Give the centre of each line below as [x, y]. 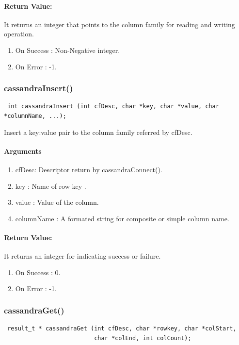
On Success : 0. [38, 272]
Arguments [23, 151]
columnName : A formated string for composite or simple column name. [122, 218]
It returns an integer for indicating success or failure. [82, 256]
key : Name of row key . [51, 186]
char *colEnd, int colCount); [143, 338]
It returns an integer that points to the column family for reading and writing [119, 24]
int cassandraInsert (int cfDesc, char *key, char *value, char [113, 107]
